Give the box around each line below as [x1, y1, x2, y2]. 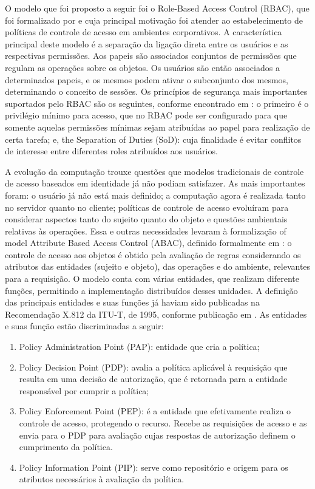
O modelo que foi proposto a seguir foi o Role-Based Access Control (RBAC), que [5, 2, 310, 14]
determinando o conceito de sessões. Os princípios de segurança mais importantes [5, 85, 308, 98]
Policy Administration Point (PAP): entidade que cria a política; [19, 340, 260, 353]
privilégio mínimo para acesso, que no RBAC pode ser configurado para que [5, 109, 288, 121]
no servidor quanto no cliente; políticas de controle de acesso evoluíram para [5, 200, 289, 213]
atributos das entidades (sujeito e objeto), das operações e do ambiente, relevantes [5, 260, 311, 273]
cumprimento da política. [19, 440, 113, 453]
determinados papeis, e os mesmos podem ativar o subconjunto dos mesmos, [5, 73, 288, 86]
